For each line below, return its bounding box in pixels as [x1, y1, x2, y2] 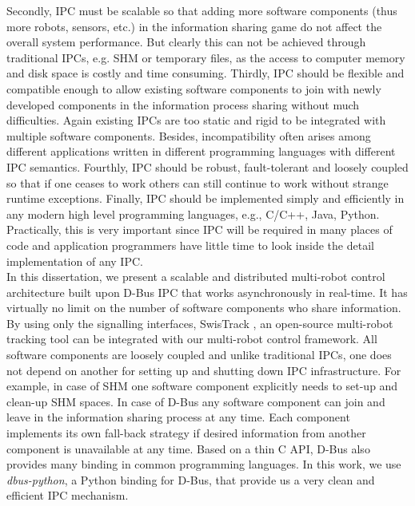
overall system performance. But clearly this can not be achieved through [6, 34, 366, 50]
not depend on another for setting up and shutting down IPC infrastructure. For [6, 362, 401, 378]
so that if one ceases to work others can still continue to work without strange [6, 174, 389, 191]
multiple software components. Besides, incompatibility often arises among [6, 127, 371, 144]
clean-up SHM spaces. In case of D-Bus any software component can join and [6, 393, 385, 409]
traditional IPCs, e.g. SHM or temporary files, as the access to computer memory [6, 49, 405, 65]
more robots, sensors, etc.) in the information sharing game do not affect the [6, 18, 382, 34]
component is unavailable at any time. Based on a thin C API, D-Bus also [6, 440, 370, 457]
